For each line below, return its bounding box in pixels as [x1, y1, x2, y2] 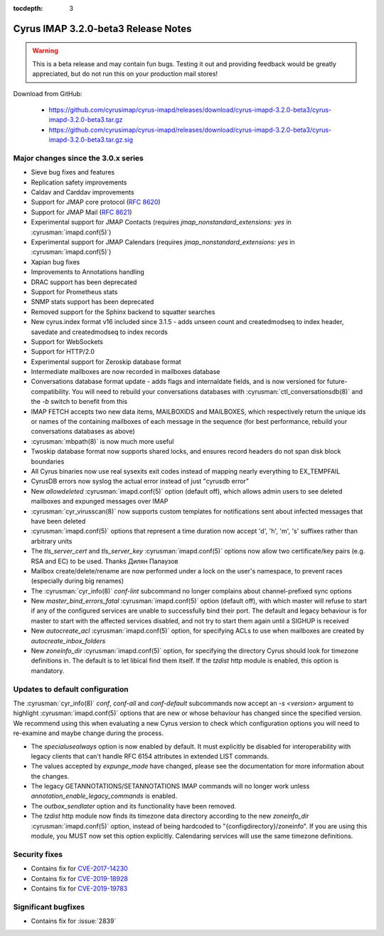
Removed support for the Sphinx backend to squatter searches [31, 307, 215, 316]
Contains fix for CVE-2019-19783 [31, 884, 128, 893]
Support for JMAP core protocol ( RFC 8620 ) [31, 198, 161, 207]
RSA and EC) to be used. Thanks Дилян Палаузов [31, 556, 178, 566]
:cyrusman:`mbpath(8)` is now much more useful [31, 437, 174, 445]
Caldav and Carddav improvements [31, 188, 134, 197]
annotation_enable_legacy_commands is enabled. [31, 791, 178, 801]
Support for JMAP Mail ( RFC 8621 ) [31, 207, 132, 217]
